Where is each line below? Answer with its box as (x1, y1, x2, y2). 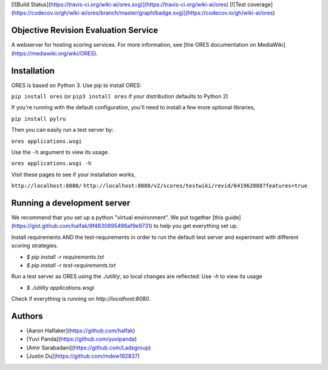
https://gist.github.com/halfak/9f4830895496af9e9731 (13, 222, 151, 230)
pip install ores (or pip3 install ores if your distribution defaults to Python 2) (11, 92, 228, 100)
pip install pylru (11, 115, 66, 122)
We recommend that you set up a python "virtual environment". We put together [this (11, 214, 224, 221)
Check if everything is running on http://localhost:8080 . (11, 295, 151, 303)
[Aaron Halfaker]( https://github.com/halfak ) (26, 327, 135, 334)
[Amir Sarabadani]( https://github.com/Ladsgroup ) (26, 344, 151, 351)
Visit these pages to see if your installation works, (11, 171, 136, 178)
